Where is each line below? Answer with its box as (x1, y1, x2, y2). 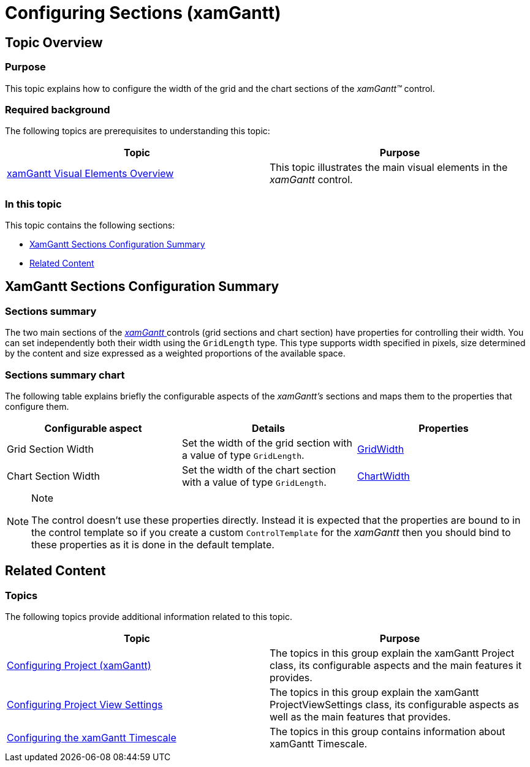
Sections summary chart (5, 368, 125, 381)
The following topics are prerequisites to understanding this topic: (5, 126, 270, 137)
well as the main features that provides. (270, 711, 451, 724)
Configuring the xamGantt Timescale (7, 731, 176, 744)
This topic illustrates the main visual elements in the (270, 161, 508, 174)
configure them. (5, 401, 69, 412)
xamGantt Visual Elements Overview (7, 167, 174, 180)
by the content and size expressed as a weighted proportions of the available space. (5, 348, 346, 359)
